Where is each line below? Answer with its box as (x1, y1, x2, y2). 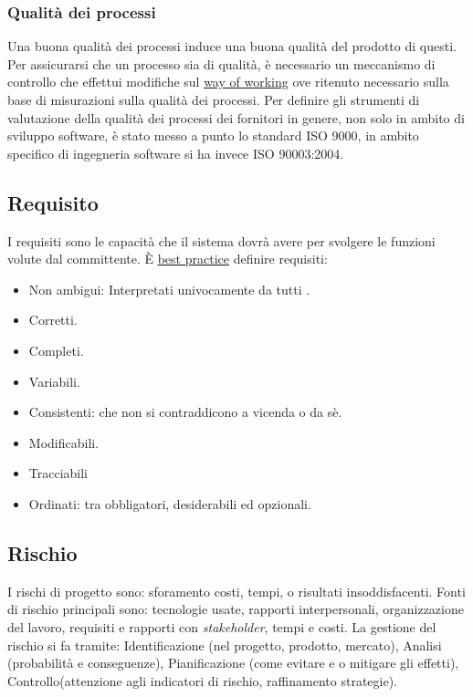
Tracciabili (28, 463, 89, 483)
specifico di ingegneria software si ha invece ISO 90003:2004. (7, 143, 344, 162)
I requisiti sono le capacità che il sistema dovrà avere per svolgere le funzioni (7, 231, 436, 250)
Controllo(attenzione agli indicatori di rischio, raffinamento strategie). (7, 671, 397, 690)
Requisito (7, 188, 99, 216)
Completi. (28, 340, 84, 359)
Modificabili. (28, 432, 100, 452)
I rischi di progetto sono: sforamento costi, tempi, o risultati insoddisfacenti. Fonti (7, 581, 466, 600)
